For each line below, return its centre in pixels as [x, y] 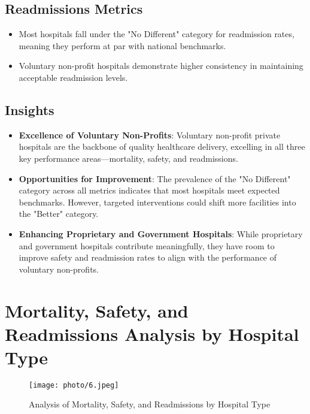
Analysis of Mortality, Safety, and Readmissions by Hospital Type [150, 404]
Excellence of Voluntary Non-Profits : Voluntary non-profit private [150, 135]
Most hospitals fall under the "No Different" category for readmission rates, [156, 34]
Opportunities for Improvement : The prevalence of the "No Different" [155, 178]
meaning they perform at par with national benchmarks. [122, 45]
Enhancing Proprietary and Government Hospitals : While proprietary [161, 233]
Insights [30, 109]
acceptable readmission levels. [73, 77]
